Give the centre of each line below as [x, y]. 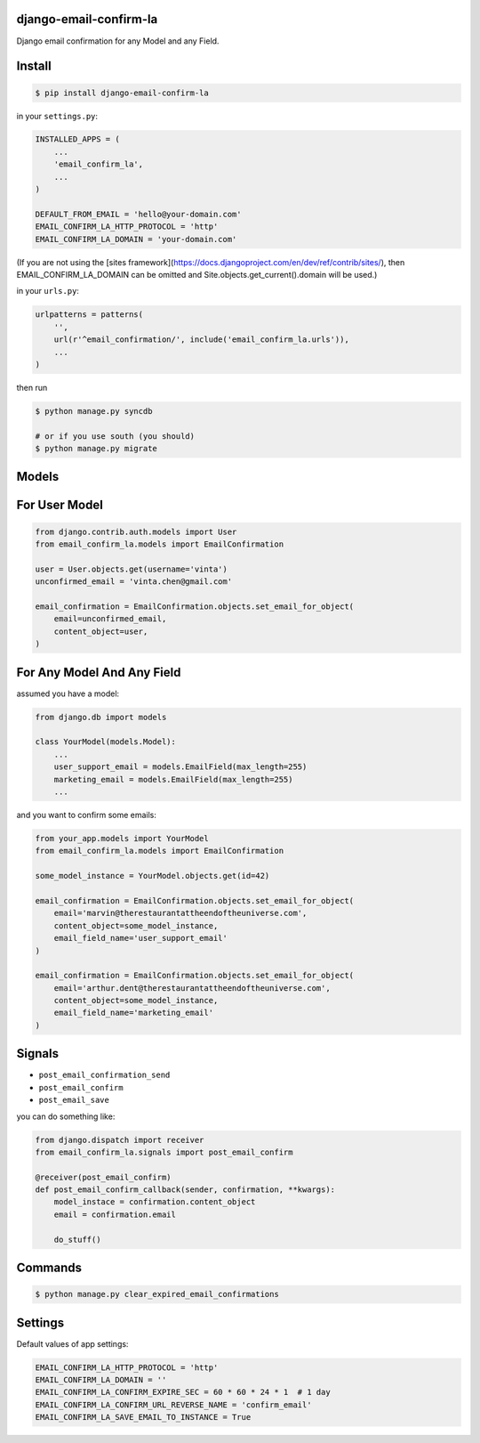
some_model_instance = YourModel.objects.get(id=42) [152, 876]
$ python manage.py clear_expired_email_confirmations [157, 1294]
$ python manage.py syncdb [94, 411]
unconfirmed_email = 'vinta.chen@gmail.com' [134, 582]
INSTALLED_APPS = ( [77, 139]
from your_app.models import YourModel [122, 838]
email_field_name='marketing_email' [133, 1013]
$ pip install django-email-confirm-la [122, 93]
